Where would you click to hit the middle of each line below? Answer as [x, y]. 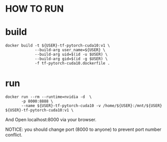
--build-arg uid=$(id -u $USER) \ [71, 55]
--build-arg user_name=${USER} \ [70, 50]
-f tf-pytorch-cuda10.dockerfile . [72, 63]
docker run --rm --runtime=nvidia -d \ [49, 97]
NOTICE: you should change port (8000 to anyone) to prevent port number [83, 129]
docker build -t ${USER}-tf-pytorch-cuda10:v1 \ [58, 46]
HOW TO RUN [35, 9]
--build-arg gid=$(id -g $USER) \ [71, 59]
